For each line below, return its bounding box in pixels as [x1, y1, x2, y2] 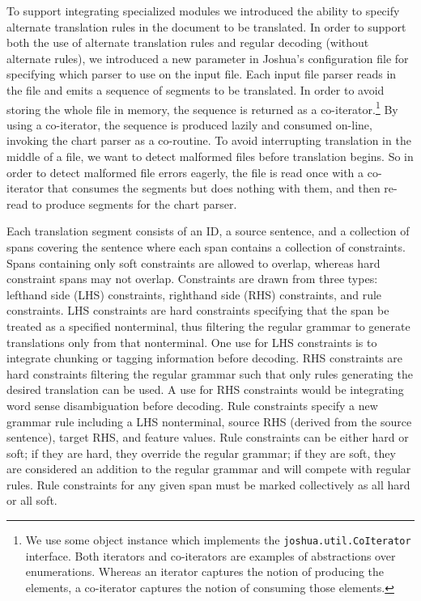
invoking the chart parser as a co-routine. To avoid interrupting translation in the [6, 132, 411, 149]
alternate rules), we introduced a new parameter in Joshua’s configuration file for [6, 49, 409, 66]
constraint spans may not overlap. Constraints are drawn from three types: [6, 270, 378, 287]
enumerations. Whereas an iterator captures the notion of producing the [25, 563, 385, 580]
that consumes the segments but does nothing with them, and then [47, 180, 381, 197]
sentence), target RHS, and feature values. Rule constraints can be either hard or [6, 429, 409, 446]
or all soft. [6, 492, 57, 509]
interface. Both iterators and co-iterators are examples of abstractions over [25, 547, 396, 564]
